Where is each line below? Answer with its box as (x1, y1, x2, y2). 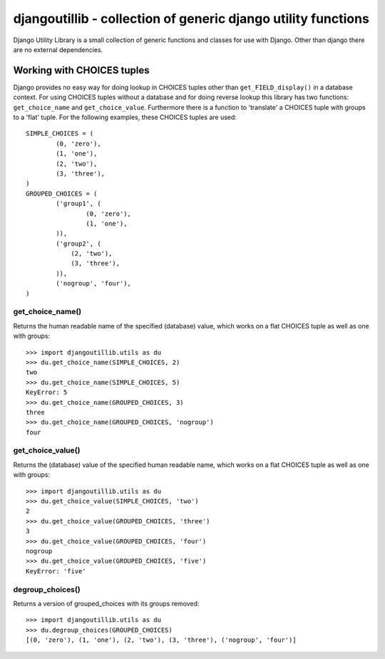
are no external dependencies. (13, 45, 103, 54)
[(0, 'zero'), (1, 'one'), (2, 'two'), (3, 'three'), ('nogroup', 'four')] (26, 636, 297, 644)
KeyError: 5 (26, 388, 68, 396)
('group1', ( (56, 200, 101, 208)
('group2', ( (56, 239, 101, 248)
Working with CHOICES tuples (13, 64, 150, 76)
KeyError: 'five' (26, 567, 86, 575)
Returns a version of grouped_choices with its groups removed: (13, 599, 200, 608)
